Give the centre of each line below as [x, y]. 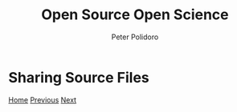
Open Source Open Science [135, 15]
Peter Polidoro [135, 37]
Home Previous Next [43, 100]
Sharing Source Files [79, 77]
